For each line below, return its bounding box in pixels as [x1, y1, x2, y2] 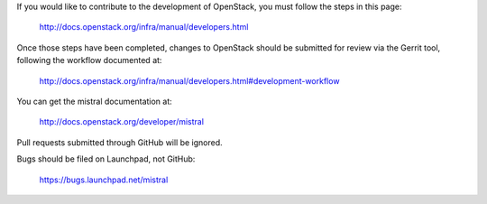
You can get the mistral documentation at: [16, 96, 173, 107]
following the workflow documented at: [16, 55, 162, 66]
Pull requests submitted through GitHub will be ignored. [16, 136, 223, 148]
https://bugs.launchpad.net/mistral [39, 174, 169, 185]
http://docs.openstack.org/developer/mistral [39, 116, 205, 127]
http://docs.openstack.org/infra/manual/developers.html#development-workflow [39, 75, 340, 86]
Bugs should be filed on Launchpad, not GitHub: [16, 153, 196, 164]
